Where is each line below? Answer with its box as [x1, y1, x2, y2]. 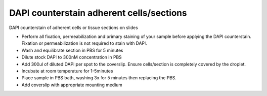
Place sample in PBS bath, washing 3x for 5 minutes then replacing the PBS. [21, 75, 177, 81]
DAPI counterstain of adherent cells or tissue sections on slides [9, 25, 138, 31]
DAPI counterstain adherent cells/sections [9, 7, 187, 18]
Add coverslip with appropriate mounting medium [21, 82, 123, 88]
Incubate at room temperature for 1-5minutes [21, 68, 113, 74]
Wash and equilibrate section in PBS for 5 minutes [21, 47, 124, 53]
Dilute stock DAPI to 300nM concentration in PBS [21, 54, 122, 60]
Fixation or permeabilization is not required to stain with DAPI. [21, 40, 147, 46]
